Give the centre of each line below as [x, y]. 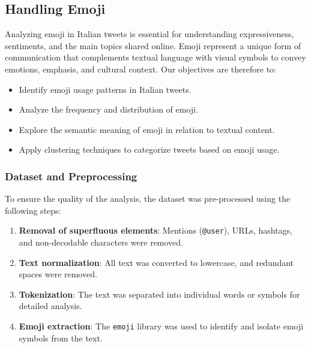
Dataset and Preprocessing [71, 176]
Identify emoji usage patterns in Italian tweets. [105, 89]
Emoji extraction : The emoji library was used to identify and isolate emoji [161, 326]
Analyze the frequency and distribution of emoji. [108, 109]
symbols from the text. [61, 338]
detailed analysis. [50, 306]
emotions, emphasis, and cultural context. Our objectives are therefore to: [141, 69]
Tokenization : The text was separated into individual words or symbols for [159, 294]
